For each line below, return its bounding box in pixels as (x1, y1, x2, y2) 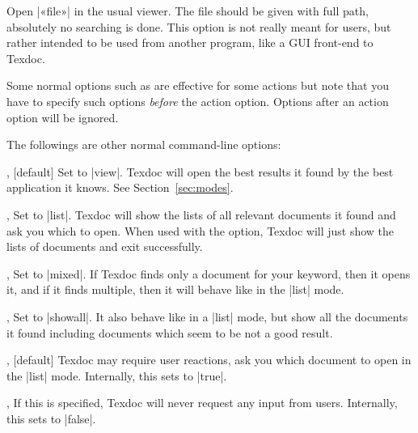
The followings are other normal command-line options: (6, 136, 281, 153)
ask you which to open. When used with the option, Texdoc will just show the (6, 222, 395, 239)
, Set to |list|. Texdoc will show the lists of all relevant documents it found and (6, 206, 396, 223)
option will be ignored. (6, 108, 119, 125)
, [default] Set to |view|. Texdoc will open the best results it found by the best (6, 163, 394, 180)
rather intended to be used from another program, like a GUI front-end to (6, 34, 374, 51)
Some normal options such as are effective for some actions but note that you (6, 77, 389, 94)
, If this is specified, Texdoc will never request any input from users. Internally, (6, 394, 398, 411)
